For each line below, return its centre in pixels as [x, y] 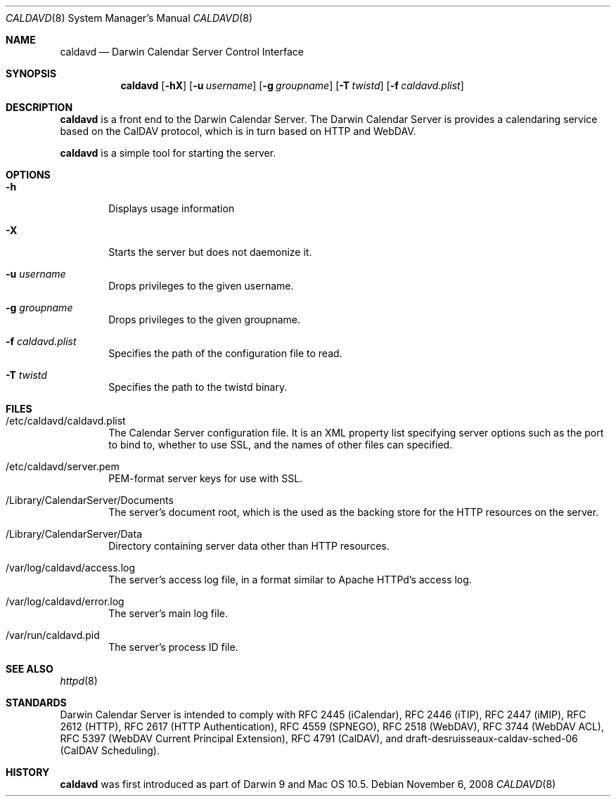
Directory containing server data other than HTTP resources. [249, 546]
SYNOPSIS [31, 73]
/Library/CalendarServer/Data [74, 534]
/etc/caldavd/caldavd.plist [66, 421]
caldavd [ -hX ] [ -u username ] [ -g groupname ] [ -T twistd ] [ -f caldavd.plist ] [292, 85]
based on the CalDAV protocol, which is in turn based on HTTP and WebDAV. [238, 131]
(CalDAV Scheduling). [110, 750]
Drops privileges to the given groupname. [205, 319]
